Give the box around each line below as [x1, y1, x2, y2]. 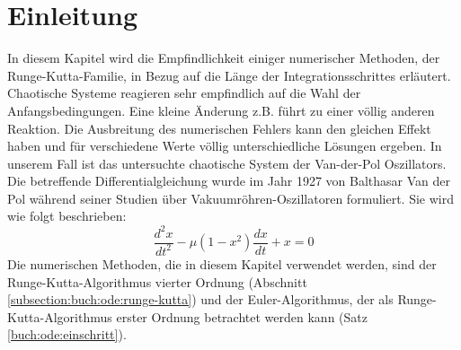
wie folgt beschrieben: [7, 206, 127, 225]
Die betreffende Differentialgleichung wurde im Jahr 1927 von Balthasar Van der [7, 171, 451, 190]
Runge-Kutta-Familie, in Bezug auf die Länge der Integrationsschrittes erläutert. [7, 66, 451, 84]
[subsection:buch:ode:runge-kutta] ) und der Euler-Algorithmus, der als [7, 290, 394, 309]
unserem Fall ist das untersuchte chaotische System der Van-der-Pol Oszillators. [7, 153, 447, 172]
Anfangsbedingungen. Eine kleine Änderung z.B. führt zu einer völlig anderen [7, 101, 435, 119]
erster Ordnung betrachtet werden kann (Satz [116, 307, 368, 326]
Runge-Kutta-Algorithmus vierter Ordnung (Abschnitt [7, 272, 307, 291]
